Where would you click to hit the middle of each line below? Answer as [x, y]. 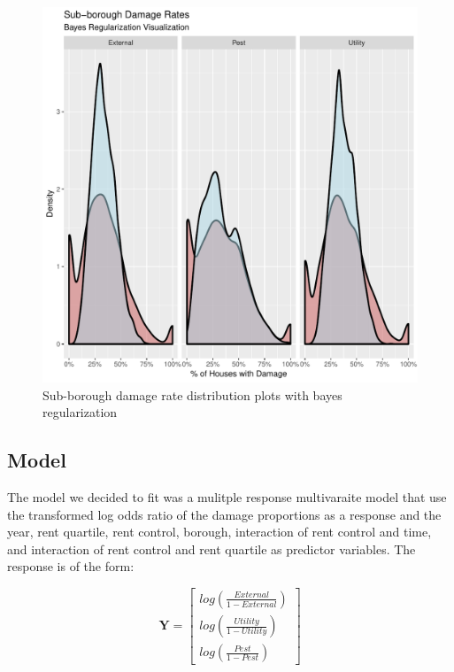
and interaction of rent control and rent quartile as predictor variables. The [212, 548]
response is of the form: [71, 566]
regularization [80, 412]
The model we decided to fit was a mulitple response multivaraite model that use [227, 496]
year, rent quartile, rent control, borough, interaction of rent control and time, [219, 532]
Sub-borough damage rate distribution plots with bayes [192, 394]
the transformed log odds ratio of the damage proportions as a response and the [224, 514]
